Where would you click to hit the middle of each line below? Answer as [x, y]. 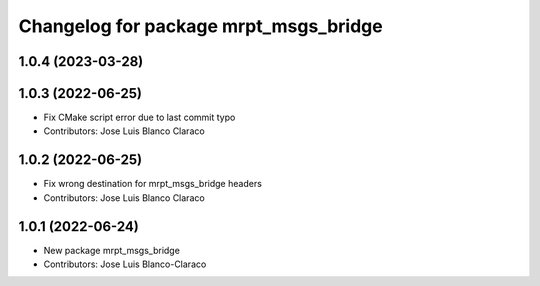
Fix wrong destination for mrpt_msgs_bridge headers [152, 184]
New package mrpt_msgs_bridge [111, 250]
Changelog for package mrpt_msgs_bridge [201, 26]
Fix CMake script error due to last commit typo [139, 117]
